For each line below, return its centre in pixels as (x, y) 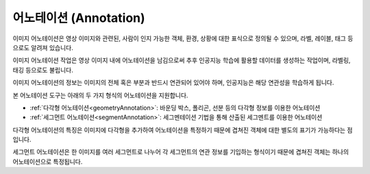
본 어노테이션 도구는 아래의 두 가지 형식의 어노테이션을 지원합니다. (100, 95)
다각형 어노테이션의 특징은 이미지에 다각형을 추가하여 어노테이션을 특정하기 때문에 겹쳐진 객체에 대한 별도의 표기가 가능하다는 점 (183, 129)
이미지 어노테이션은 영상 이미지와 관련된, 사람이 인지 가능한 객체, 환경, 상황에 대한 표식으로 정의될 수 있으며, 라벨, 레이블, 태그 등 (183, 38)
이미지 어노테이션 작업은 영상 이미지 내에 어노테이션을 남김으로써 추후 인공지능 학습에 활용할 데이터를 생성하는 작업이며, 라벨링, (182, 60)
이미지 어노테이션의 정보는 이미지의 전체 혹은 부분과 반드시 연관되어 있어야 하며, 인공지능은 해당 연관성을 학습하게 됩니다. (173, 83)
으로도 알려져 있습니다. (43, 47)
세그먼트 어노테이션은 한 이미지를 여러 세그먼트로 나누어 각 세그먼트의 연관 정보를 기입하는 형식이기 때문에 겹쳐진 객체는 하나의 (181, 152)
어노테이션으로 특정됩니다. (48, 162)
